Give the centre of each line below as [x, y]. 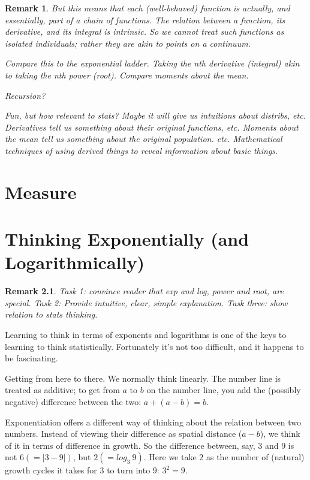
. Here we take [170, 457]
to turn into [129, 470]
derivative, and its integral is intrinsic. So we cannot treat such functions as [145, 31]
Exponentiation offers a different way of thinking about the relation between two [153, 422]
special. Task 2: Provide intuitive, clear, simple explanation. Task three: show [146, 302]
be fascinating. [31, 358]
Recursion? [25, 95]
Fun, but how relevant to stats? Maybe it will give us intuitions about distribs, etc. [155, 115]
